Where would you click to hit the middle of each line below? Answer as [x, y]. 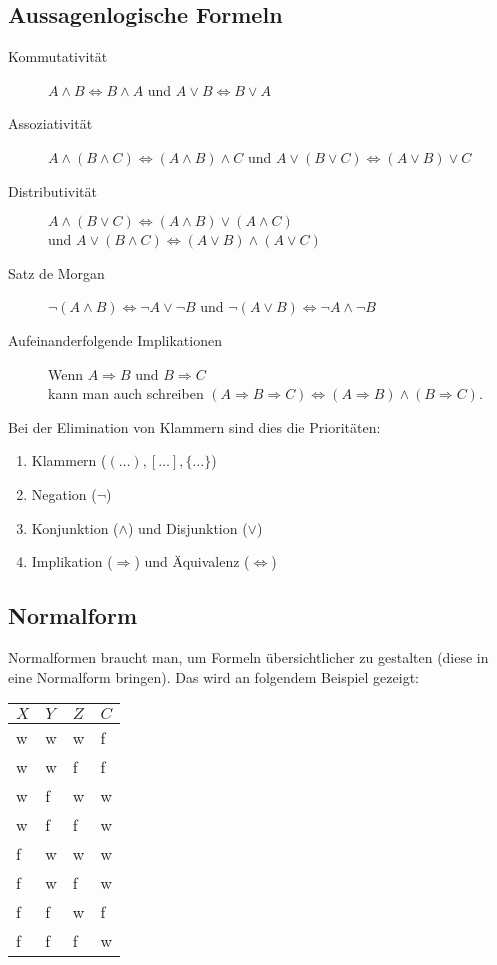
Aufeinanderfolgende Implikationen [115, 339]
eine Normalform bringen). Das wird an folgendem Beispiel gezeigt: [213, 676]
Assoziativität [50, 123]
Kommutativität [58, 56]
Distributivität [53, 190]
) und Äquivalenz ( [192, 561]
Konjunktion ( [75, 527]
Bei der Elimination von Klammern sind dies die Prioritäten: [194, 426]
